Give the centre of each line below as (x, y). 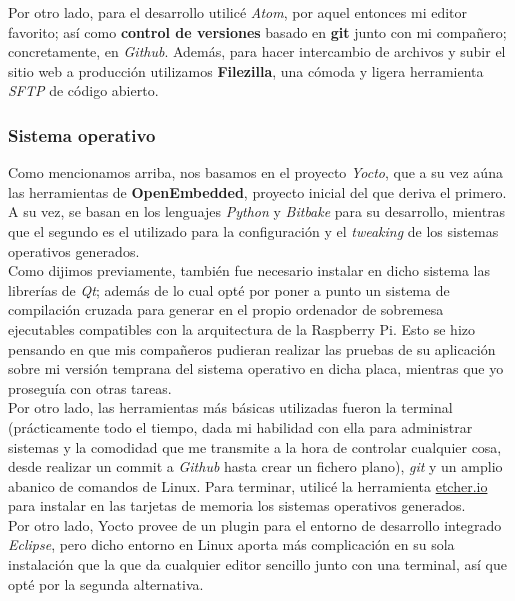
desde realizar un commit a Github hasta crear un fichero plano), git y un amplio (255, 466)
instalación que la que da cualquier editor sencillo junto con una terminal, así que (257, 564)
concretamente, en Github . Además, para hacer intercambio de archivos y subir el (257, 51)
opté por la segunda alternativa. (106, 583)
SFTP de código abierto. (83, 90)
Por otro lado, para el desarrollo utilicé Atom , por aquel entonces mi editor (238, 12)
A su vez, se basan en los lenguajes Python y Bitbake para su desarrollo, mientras (257, 211)
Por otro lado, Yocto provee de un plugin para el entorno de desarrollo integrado (255, 524)
